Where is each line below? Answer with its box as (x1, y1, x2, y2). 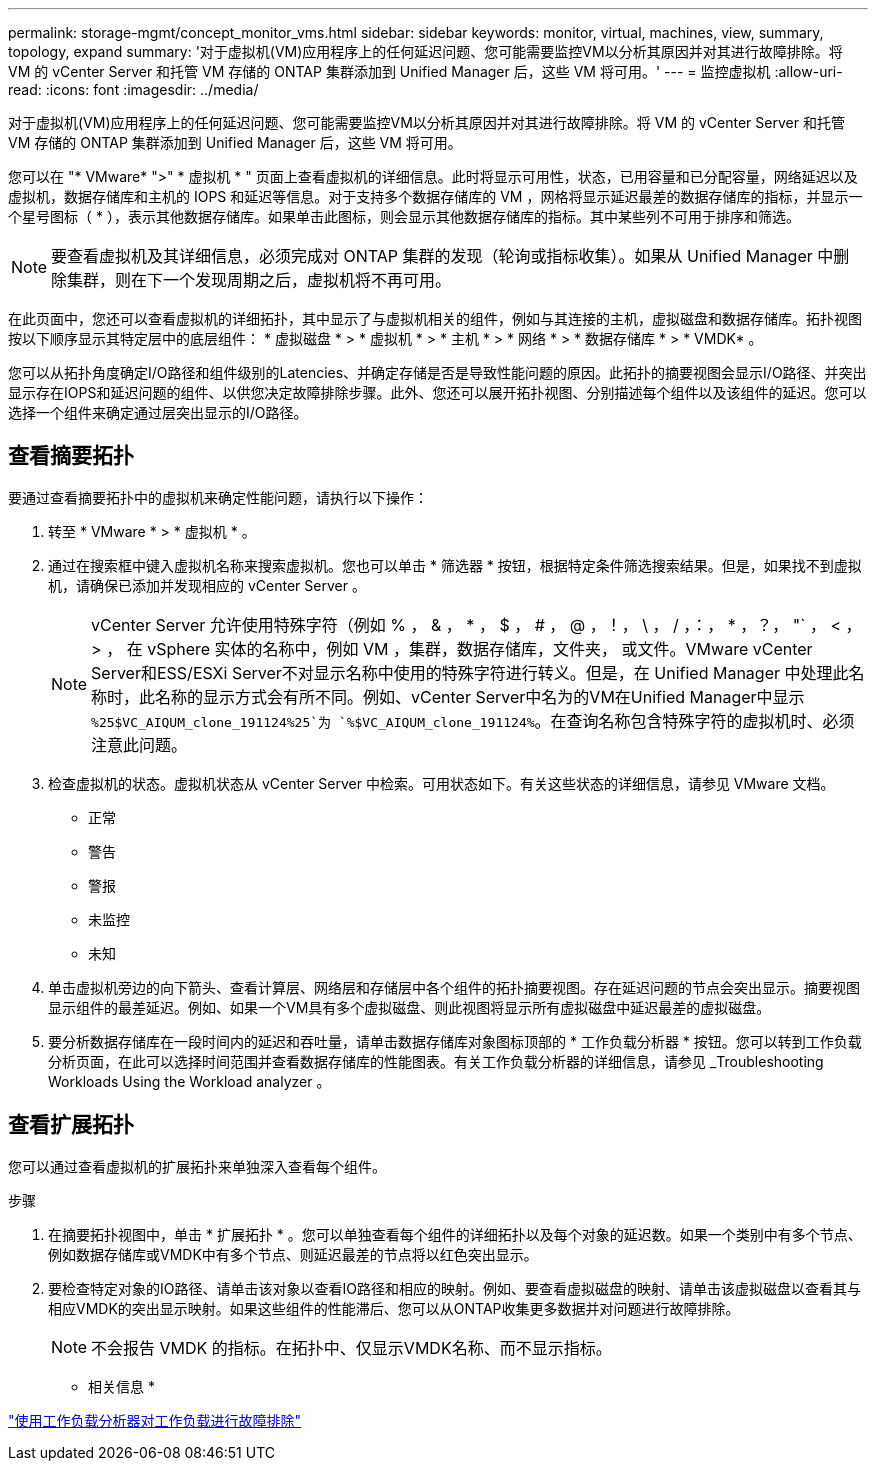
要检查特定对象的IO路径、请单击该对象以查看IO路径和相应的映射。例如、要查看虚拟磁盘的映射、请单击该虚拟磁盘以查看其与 (48, 1279, 861, 1297)
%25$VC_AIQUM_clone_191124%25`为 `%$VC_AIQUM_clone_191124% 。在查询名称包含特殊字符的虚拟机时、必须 (91, 710, 855, 731)
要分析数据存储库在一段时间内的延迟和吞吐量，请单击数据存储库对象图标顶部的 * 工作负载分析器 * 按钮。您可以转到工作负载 (48, 1032, 862, 1050)
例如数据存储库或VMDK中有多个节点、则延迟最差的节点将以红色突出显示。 (48, 1245, 538, 1263)
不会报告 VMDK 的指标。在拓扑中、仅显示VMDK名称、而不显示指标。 (91, 1337, 612, 1358)
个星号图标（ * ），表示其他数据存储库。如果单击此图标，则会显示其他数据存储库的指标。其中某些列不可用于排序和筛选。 (8, 208, 800, 225)
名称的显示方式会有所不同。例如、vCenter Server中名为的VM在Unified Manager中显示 (155, 686, 805, 707)
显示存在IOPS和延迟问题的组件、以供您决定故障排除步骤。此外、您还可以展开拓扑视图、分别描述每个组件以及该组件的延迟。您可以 (8, 384, 867, 401)
